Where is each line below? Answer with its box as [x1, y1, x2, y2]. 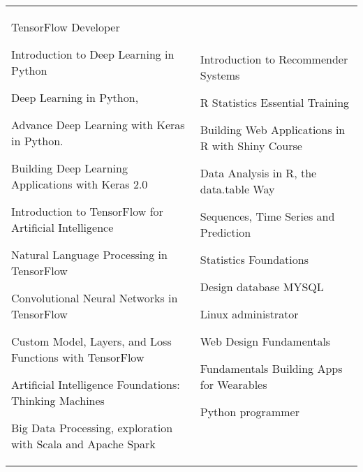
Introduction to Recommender [200, 51, 348, 67]
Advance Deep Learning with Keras [11, 117, 185, 133]
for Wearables [200, 376, 267, 392]
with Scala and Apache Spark [11, 436, 156, 452]
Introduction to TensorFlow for [11, 203, 163, 219]
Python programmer [200, 404, 299, 420]
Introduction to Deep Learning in [11, 46, 175, 62]
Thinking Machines [11, 392, 105, 408]
